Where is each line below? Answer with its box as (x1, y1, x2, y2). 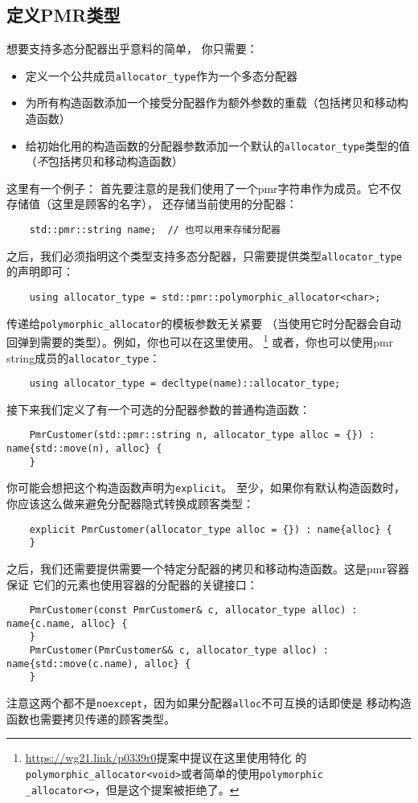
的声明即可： (6, 263, 74, 280)
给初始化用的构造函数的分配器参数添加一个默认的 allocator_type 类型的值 (25, 137, 411, 154)
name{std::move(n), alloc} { (6, 443, 162, 455)
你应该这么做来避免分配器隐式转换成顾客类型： (6, 495, 254, 512)
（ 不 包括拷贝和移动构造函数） (25, 153, 183, 170)
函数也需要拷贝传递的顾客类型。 (6, 710, 175, 727)
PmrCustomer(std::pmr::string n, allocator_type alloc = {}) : (29, 429, 375, 441)
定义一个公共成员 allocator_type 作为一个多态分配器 (25, 67, 298, 84)
